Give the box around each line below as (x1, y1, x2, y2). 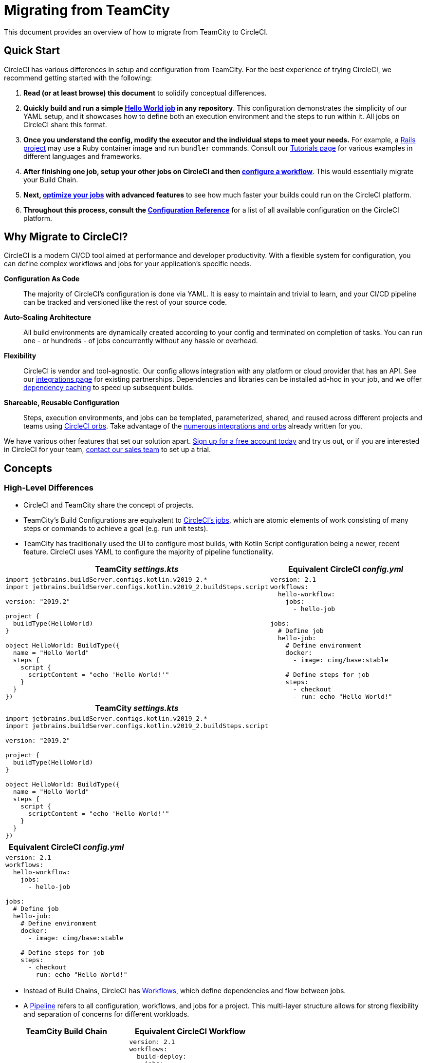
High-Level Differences (4, 483, 93, 493)
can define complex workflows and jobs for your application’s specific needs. (4, 259, 252, 268)
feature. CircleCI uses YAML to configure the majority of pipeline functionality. (23, 547, 274, 556)
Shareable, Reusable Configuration (4, 398, 120, 407)
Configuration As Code (4, 275, 80, 283)
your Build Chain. (23, 175, 78, 184)
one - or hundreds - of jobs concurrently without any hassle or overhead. (23, 336, 258, 345)
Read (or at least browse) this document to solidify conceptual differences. (23, 88, 267, 97)
